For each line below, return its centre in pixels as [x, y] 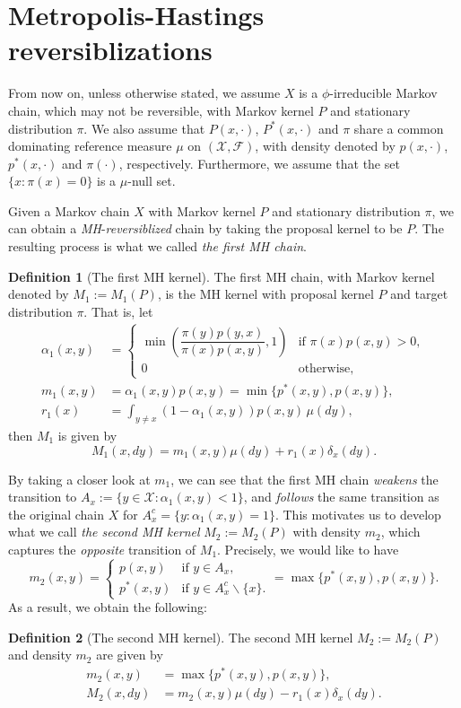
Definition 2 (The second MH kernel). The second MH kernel [181, 637]
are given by [130, 655]
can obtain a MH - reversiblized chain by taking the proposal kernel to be [205, 228]
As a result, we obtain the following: [108, 607]
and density [40, 655]
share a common [399, 128]
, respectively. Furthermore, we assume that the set [259, 163]
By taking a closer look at [79, 479]
